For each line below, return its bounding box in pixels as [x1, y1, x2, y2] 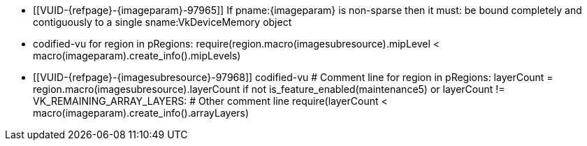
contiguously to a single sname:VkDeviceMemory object [33, 16, 292, 28]
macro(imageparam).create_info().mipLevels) [33, 50, 241, 61]
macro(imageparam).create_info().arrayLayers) [33, 107, 249, 119]
